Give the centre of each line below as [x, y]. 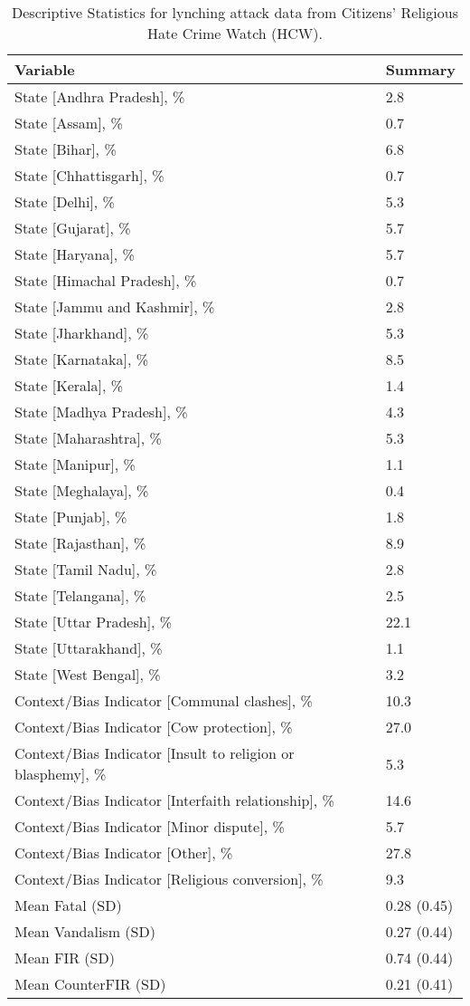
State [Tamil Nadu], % [86, 569]
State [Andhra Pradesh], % [100, 96]
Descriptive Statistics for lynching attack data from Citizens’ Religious [235, 12]
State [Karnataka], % [82, 359]
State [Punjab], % [71, 517]
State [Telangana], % [80, 595]
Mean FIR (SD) [65, 958]
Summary [420, 69]
